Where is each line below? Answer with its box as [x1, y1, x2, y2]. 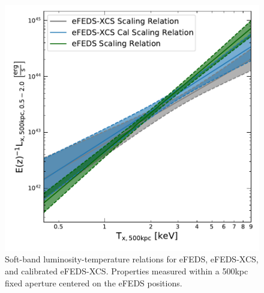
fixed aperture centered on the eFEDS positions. [5, 276, 182, 289]
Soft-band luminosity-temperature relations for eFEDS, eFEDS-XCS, [5, 253, 259, 265]
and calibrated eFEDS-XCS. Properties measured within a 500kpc [5, 265, 248, 277]
